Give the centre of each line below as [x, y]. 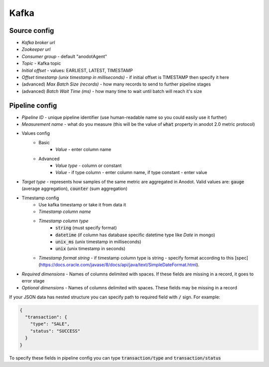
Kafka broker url [38, 43]
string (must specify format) [86, 228]
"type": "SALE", [50, 324]
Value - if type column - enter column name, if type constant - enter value [132, 173]
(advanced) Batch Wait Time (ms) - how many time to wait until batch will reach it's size [112, 91]
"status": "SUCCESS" [55, 331]
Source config [32, 31]
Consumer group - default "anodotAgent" [64, 56]
